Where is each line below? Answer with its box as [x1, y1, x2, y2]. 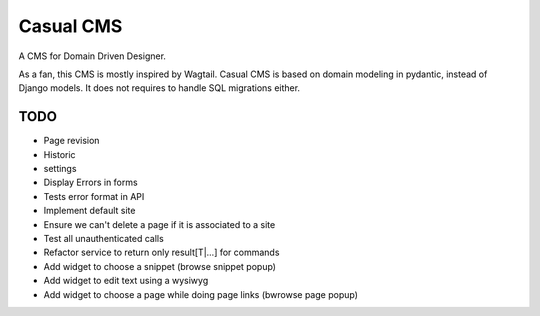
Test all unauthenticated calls [43, 232, 164, 244]
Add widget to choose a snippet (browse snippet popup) [43, 260, 277, 272]
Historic [43, 148, 76, 160]
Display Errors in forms [43, 176, 139, 189]
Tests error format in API [43, 190, 145, 202]
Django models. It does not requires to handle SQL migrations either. [18, 82, 300, 94]
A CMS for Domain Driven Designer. [18, 50, 167, 62]
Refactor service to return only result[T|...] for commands [43, 246, 280, 259]
